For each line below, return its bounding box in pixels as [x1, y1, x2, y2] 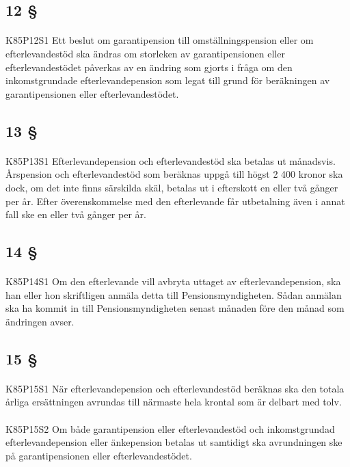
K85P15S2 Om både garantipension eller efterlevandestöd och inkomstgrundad [5, 421, 335, 436]
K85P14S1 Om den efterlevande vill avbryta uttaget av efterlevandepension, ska [5, 274, 341, 289]
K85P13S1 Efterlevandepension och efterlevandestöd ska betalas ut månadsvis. [5, 153, 336, 168]
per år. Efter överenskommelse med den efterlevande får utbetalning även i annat [5, 194, 345, 208]
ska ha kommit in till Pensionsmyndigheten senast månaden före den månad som [5, 301, 345, 315]
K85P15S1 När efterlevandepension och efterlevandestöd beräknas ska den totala [5, 381, 345, 395]
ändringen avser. [5, 314, 75, 328]
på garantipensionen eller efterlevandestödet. [5, 448, 192, 462]
